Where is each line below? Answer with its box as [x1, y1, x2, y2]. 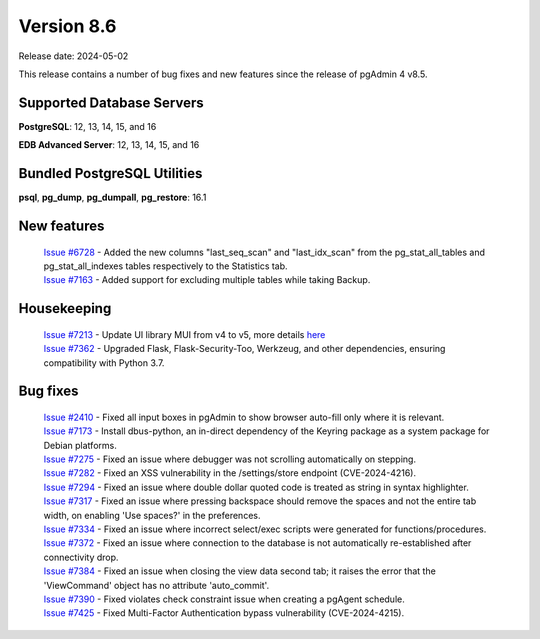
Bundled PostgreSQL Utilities [18, 165, 203, 182]
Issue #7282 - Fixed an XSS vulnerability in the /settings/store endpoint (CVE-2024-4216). [43, 467, 417, 479]
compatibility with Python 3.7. [43, 356, 165, 369]
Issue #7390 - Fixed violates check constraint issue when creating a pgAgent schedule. [43, 593, 405, 605]
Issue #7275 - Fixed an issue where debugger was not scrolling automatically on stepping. [43, 453, 417, 465]
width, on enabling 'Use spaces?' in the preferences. [43, 509, 261, 521]
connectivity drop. [43, 551, 119, 563]
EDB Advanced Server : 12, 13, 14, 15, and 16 [18, 139, 200, 151]
